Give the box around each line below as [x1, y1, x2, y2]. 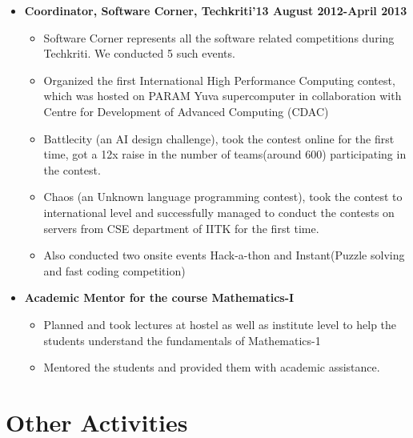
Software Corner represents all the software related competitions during [43, 29, 395, 46]
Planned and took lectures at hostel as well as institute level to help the [43, 315, 397, 332]
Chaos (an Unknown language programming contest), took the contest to [43, 188, 403, 205]
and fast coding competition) [43, 262, 186, 279]
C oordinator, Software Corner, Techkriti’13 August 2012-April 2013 [24, 2, 407, 18]
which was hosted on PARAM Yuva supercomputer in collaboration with [43, 87, 402, 104]
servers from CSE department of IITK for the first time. [43, 219, 319, 236]
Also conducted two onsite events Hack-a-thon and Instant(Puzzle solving [43, 247, 405, 263]
